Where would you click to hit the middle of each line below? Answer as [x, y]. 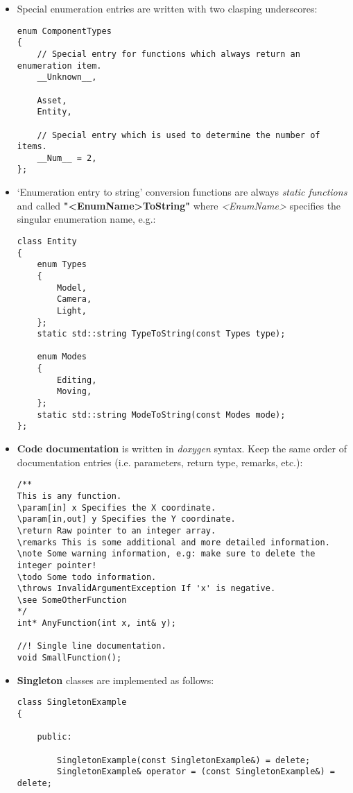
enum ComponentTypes [64, 31]
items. [32, 147]
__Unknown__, [67, 77]
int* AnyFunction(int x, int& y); [96, 623]
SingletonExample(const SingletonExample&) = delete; [184, 760]
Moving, [75, 392]
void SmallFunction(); [69, 658]
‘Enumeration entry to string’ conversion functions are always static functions [182, 192]
